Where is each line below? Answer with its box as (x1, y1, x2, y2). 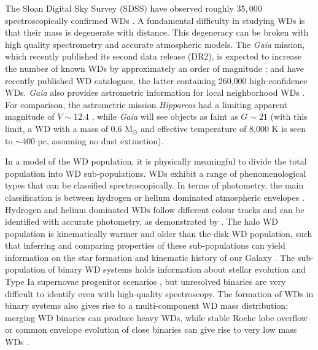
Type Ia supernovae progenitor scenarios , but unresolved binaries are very (5, 275, 286, 288)
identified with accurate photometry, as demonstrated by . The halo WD (5, 215, 278, 228)
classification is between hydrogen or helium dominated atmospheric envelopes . (5, 190, 304, 203)
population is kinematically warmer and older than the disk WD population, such (5, 227, 312, 239)
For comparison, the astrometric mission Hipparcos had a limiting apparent (5, 98, 288, 111)
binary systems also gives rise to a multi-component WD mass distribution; (5, 299, 289, 312)
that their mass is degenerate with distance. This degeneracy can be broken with (5, 26, 309, 39)
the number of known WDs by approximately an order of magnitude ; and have (5, 61, 304, 74)
